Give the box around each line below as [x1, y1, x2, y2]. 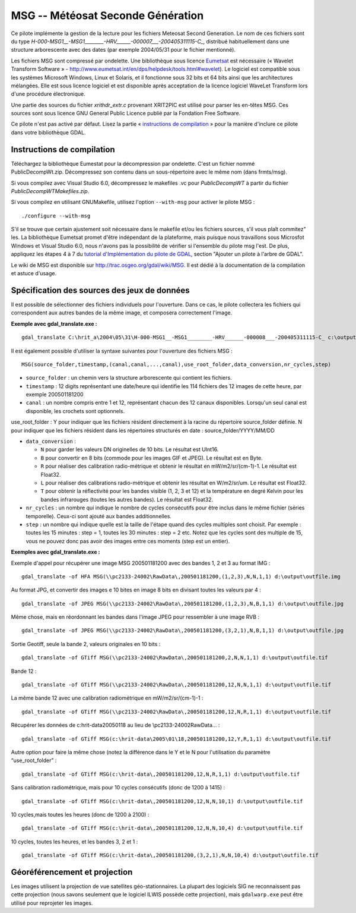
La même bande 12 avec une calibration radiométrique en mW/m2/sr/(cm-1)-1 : [11, 694, 204, 701]
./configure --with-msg [21, 212, 91, 219]
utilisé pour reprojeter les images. [11, 899, 93, 906]
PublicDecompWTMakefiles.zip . [11, 187, 90, 194]
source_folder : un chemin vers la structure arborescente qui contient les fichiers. [26, 374, 232, 382]
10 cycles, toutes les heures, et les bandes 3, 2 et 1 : [11, 838, 138, 845]
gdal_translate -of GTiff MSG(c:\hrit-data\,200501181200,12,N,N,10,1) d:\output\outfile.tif [21, 798, 303, 805]
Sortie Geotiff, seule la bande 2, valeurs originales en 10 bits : [11, 640, 161, 647]
